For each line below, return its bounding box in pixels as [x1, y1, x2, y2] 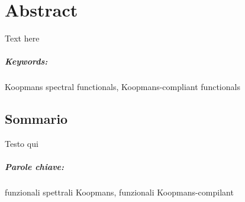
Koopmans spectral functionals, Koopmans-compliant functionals [5, 81, 240, 93]
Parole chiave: [5, 161, 65, 173]
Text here [5, 32, 40, 44]
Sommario [5, 110, 68, 128]
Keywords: [5, 55, 48, 68]
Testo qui [5, 137, 38, 150]
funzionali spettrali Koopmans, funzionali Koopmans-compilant [5, 186, 234, 198]
